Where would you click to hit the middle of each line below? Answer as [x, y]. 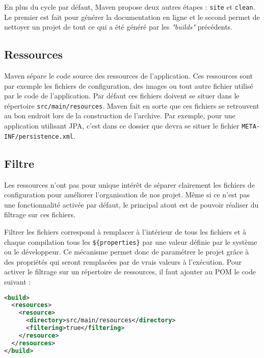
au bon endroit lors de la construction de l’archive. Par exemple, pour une [120, 116]
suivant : [18, 282]
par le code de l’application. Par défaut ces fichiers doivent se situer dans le [122, 96]
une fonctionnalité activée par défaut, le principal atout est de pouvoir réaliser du [131, 204]
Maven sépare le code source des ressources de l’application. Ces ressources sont [128, 76]
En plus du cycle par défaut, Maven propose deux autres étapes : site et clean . [130, 7]
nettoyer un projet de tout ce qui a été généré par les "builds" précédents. [118, 27]
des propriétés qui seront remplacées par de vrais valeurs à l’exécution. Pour [123, 261]
